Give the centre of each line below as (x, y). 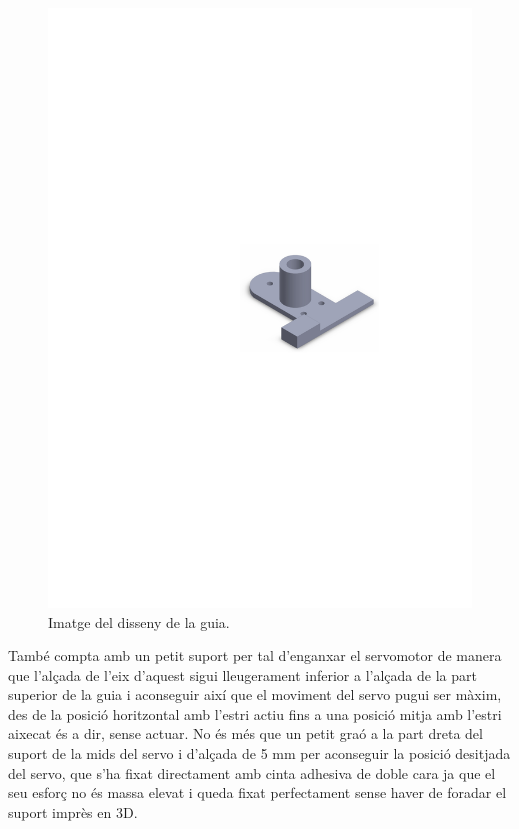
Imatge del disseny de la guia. (139, 621)
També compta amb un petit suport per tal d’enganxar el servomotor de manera (255, 655)
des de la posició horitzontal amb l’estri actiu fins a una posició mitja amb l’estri (255, 713)
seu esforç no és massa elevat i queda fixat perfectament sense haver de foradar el (257, 792)
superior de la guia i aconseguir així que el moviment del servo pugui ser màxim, (255, 694)
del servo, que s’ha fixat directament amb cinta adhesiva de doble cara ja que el (252, 772)
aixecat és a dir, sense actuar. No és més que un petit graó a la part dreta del (245, 733)
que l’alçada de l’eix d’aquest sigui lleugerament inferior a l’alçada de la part (242, 674)
